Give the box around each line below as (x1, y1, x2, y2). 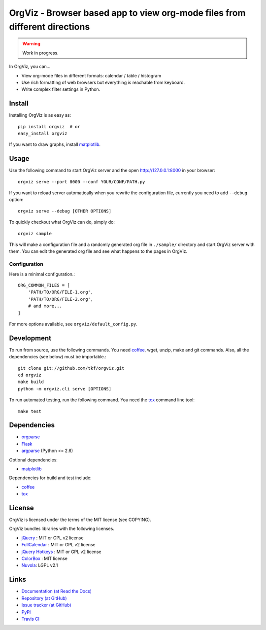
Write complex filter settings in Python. (21, 86, 100, 92)
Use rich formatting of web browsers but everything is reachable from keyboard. (21, 79, 185, 85)
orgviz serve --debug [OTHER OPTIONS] (18, 208, 112, 214)
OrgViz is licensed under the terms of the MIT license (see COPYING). (9, 517, 151, 523)
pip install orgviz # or (18, 124, 81, 129)
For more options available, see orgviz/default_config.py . (9, 321, 138, 327)
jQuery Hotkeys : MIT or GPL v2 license (21, 549, 101, 555)
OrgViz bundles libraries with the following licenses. (9, 525, 114, 532)
